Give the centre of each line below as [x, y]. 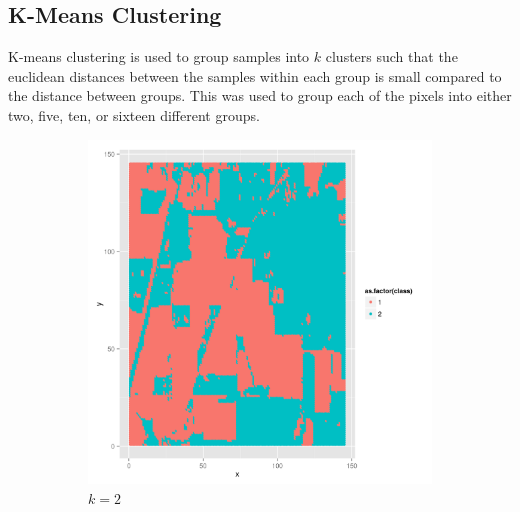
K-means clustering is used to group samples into [159, 56]
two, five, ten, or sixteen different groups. [134, 114]
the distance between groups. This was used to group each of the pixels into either [260, 95]
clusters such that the [391, 56]
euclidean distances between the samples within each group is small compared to [255, 75]
